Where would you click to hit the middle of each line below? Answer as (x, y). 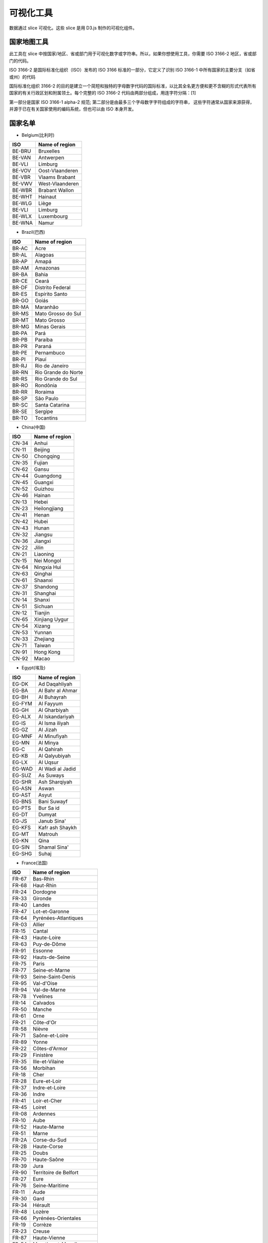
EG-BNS (22, 801)
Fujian (41, 463)
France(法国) (35, 863)
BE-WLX (22, 216)
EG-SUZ (22, 775)
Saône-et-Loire (51, 1036)
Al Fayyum (50, 704)
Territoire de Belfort (56, 1172)
